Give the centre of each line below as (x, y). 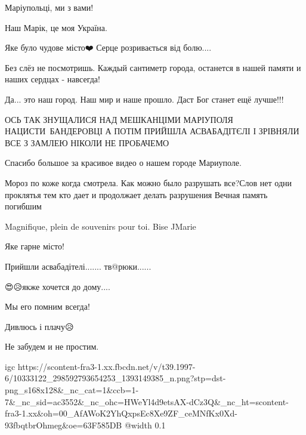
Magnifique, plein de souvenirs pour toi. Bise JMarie (101, 226)
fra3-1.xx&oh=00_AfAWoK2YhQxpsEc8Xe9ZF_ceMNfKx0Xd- (121, 413)
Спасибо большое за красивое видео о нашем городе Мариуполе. (123, 163)
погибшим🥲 (24, 206)
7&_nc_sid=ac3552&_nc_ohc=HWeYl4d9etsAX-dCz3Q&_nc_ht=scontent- (147, 401)
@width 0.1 (145, 425)
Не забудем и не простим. (52, 346)
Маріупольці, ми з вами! (49, 7)
